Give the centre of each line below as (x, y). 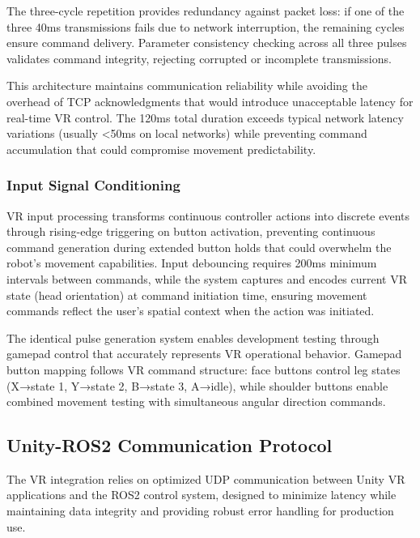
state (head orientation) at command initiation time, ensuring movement (187, 295)
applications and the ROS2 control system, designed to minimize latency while (202, 495)
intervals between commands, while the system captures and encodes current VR (207, 278)
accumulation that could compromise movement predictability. (161, 149)
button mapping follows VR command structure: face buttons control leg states (204, 369)
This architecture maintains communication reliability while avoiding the (187, 85)
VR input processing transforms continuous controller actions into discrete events (208, 215)
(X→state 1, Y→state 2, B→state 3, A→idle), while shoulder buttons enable (197, 385)
